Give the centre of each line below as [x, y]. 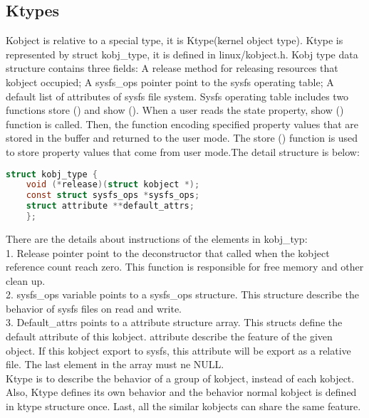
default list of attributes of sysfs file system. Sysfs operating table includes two [177, 96]
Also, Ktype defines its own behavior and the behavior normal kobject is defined [181, 392]
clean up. [26, 280]
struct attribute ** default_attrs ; [110, 206]
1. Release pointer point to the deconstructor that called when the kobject [168, 252]
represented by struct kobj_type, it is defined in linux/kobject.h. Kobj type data [182, 54]
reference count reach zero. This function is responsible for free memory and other [185, 267]
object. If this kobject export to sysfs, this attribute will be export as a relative [178, 350]
